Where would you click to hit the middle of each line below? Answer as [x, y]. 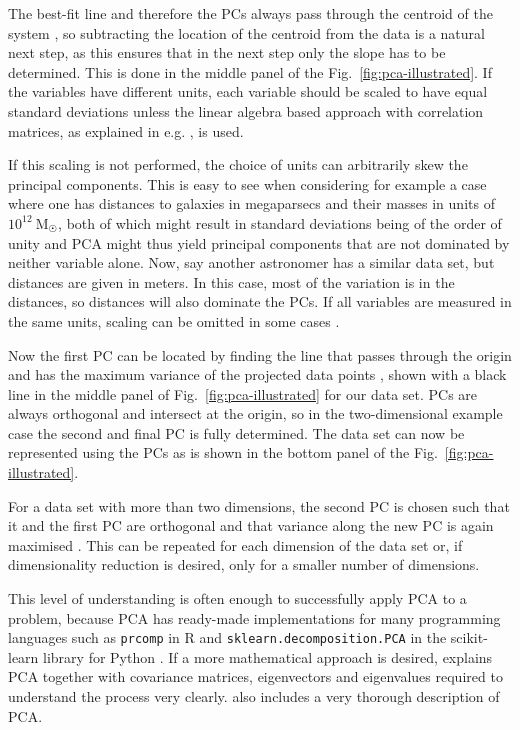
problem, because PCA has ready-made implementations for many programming [254, 617]
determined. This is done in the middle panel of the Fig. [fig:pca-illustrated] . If [250, 71]
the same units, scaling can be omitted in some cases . [174, 320]
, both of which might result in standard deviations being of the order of [280, 222]
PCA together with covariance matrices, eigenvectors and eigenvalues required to [255, 676]
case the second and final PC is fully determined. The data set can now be [236, 432]
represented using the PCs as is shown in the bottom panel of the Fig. [223, 452]
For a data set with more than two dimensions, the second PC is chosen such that [259, 505]
